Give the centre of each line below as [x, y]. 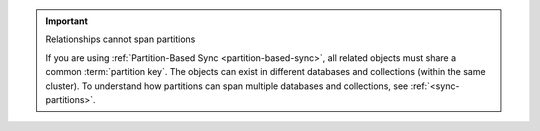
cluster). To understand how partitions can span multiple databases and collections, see [227, 86]
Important [67, 21]
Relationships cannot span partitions [120, 39]
